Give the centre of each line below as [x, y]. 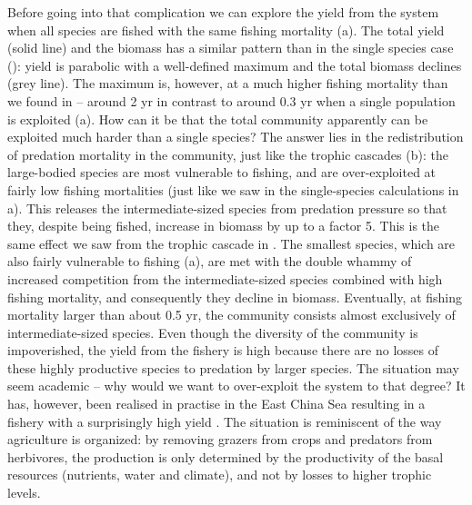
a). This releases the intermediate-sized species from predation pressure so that [227, 208]
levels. [24, 493]
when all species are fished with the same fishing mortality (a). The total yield [226, 30]
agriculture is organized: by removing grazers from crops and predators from [220, 439]
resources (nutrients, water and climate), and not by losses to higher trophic [220, 475]
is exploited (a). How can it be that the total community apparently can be [218, 119]
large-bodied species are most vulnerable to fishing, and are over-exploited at [222, 172]
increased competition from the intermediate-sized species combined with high [225, 278]
